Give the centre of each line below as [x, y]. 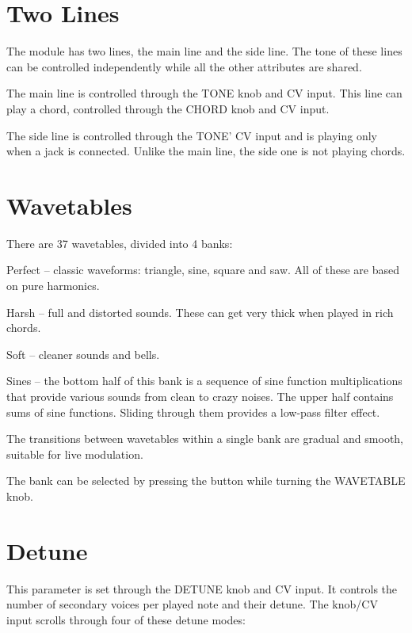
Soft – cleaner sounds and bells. [83, 354]
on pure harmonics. [53, 285]
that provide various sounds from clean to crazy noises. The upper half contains [200, 396]
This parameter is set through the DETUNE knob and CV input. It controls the [202, 588]
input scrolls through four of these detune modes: [126, 619]
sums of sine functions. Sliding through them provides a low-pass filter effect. [193, 412]
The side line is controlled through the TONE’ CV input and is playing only [192, 135]
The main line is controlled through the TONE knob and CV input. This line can [204, 93]
